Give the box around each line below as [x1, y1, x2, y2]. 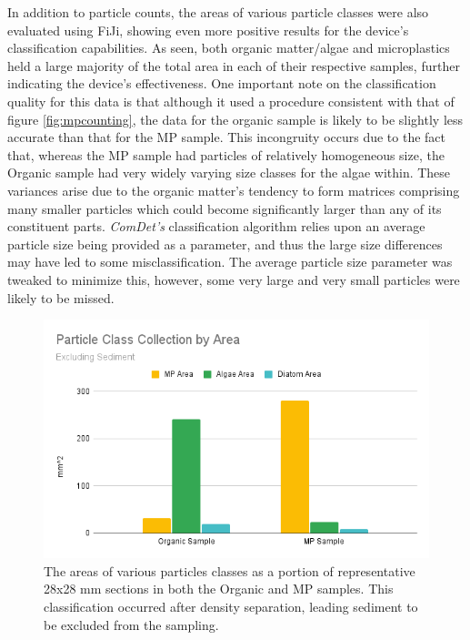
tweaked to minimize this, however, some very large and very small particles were [7, 269, 460, 289]
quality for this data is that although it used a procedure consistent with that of [7, 91, 455, 110]
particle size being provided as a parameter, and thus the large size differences [7, 234, 443, 253]
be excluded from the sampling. [44, 615, 219, 634]
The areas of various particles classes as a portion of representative [44, 561, 415, 580]
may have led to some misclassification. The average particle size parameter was [7, 252, 453, 271]
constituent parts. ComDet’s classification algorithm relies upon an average [7, 217, 425, 236]
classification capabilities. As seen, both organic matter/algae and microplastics [7, 38, 450, 57]
